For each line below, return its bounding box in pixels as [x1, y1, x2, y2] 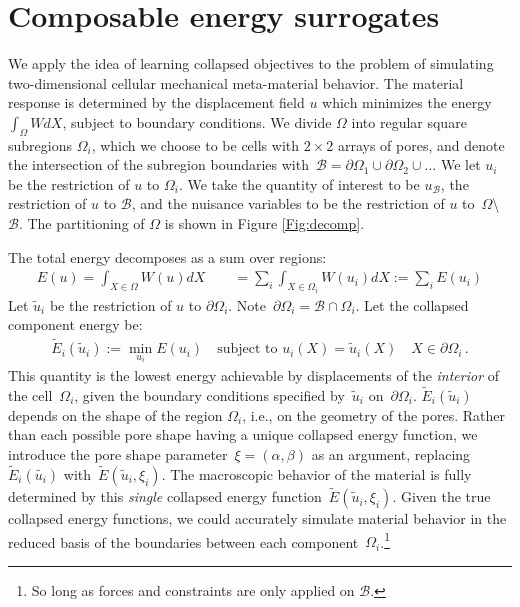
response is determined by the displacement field [8, 92, 305, 113]
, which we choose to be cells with [91, 134, 300, 155]
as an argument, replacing [311, 444, 471, 465]
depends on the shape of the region [8, 404, 223, 425]
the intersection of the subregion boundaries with [8, 154, 309, 175]
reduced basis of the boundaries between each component [8, 531, 359, 552]
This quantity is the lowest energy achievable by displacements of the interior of [8, 365, 500, 386]
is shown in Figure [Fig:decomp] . [164, 213, 365, 234]
